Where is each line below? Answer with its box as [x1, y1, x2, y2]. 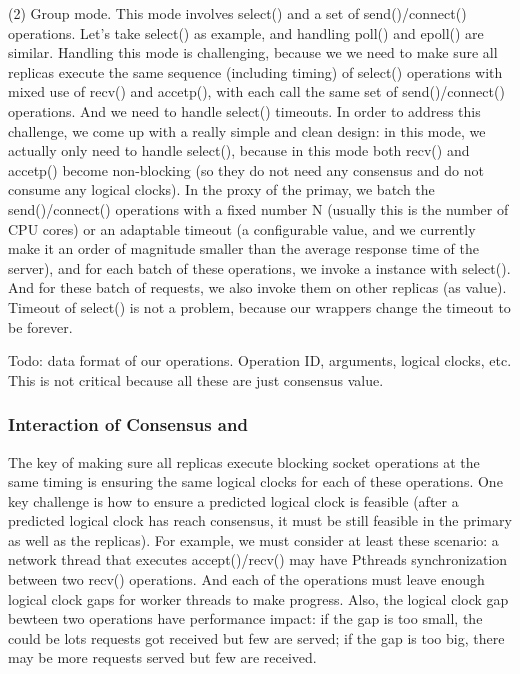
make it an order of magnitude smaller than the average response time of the [8, 238, 479, 259]
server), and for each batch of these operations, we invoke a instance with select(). [8, 257, 511, 278]
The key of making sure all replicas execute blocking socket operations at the [8, 451, 480, 472]
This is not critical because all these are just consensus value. [8, 369, 384, 390]
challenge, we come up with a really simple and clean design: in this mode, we [8, 120, 486, 141]
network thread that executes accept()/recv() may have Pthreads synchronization [8, 549, 508, 570]
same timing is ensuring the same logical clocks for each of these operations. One [8, 471, 503, 492]
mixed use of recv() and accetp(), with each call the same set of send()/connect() [8, 81, 505, 102]
